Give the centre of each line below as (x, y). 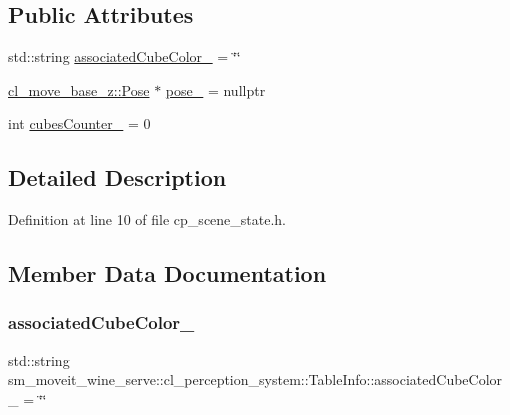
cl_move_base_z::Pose (79, 89)
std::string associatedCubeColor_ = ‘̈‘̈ (124, 56)
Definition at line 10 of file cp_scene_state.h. (147, 219)
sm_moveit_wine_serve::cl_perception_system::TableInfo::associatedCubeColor (255, 379)
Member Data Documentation (167, 273)
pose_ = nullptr (215, 89)
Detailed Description (117, 177)
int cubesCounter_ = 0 (79, 123)
